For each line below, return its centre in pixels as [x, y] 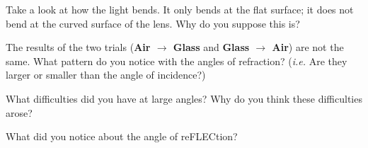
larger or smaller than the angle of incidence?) [106, 75]
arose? [19, 112]
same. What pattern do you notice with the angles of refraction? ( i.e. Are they [177, 61]
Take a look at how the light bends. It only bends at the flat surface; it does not [180, 9]
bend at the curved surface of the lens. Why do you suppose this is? [153, 23]
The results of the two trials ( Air [78, 47]
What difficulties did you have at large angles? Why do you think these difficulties [184, 98]
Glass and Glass [211, 47]
